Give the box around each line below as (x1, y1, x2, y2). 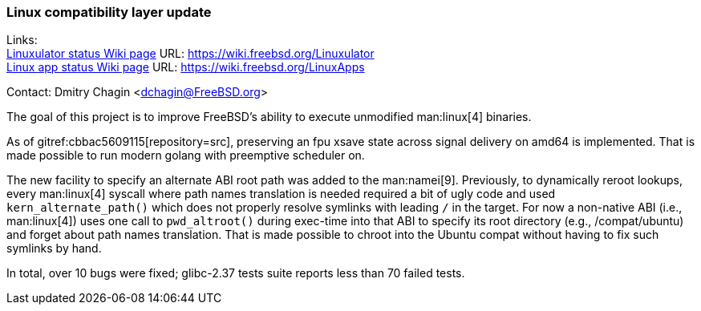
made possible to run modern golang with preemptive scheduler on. (6, 148, 365, 163)
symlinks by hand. (6, 241, 102, 256)
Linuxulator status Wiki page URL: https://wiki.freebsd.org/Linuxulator (6, 46, 375, 61)
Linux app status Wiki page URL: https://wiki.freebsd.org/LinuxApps (6, 60, 365, 75)
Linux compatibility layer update (6, 4, 212, 20)
